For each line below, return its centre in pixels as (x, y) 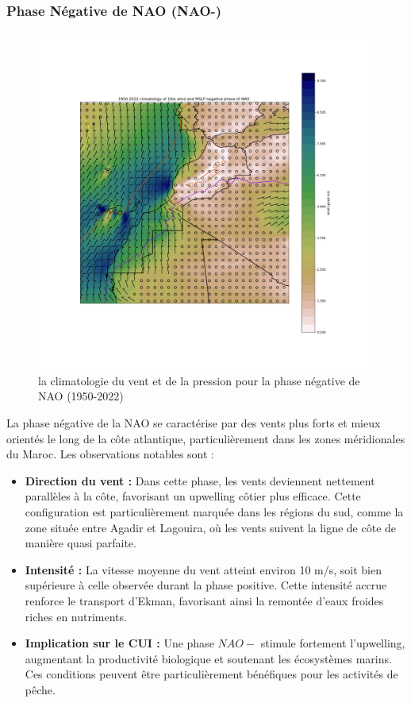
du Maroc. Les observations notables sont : (110, 454)
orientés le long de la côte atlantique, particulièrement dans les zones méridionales (206, 438)
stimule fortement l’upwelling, (333, 643)
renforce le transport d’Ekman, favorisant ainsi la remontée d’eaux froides (204, 600)
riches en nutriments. (76, 616)
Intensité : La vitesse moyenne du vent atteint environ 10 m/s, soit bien (203, 569)
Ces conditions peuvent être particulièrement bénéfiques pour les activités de (211, 674)
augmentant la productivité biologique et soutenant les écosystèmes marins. (208, 658)
